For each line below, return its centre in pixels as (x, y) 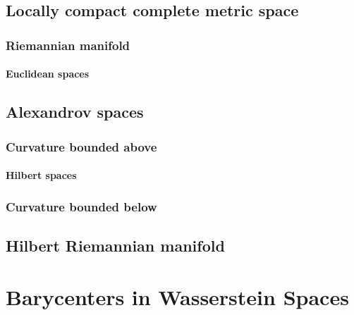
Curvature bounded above (81, 146)
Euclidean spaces (48, 74)
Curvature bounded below (81, 206)
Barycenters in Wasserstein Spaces (177, 297)
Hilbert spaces (41, 175)
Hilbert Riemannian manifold (115, 245)
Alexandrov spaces (75, 112)
